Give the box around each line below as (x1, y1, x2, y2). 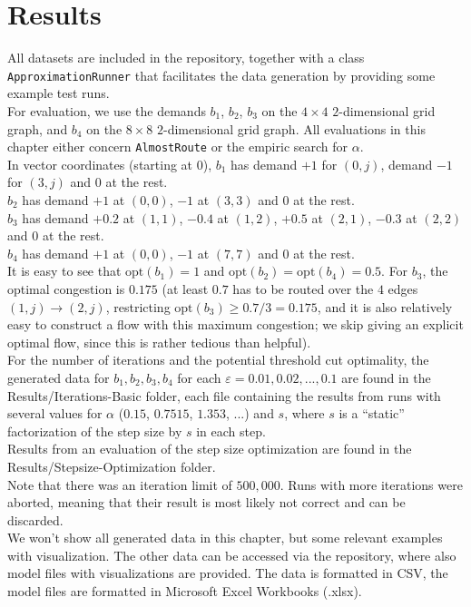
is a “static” (339, 404, 405, 423)
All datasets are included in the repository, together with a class (7, 48, 365, 67)
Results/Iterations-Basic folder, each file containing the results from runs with (7, 386, 441, 405)
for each (177, 367, 221, 387)
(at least (162, 279, 209, 298)
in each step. (196, 421, 266, 440)
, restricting (105, 297, 171, 316)
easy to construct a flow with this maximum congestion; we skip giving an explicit (7, 315, 464, 334)
